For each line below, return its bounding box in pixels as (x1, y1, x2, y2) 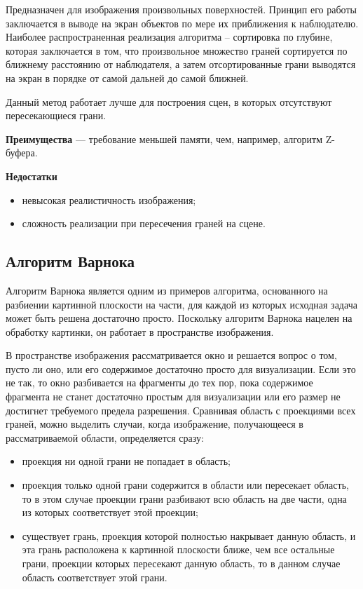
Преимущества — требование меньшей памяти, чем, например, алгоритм (6, 131, 323, 146)
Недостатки (6, 168, 57, 183)
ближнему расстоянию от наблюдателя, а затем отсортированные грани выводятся (6, 57, 356, 72)
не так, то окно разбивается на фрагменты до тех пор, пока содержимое (6, 375, 313, 390)
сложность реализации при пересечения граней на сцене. (22, 216, 266, 231)
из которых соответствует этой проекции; (22, 505, 198, 520)
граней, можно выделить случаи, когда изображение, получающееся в (6, 417, 303, 431)
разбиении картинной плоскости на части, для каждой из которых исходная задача (6, 297, 357, 311)
